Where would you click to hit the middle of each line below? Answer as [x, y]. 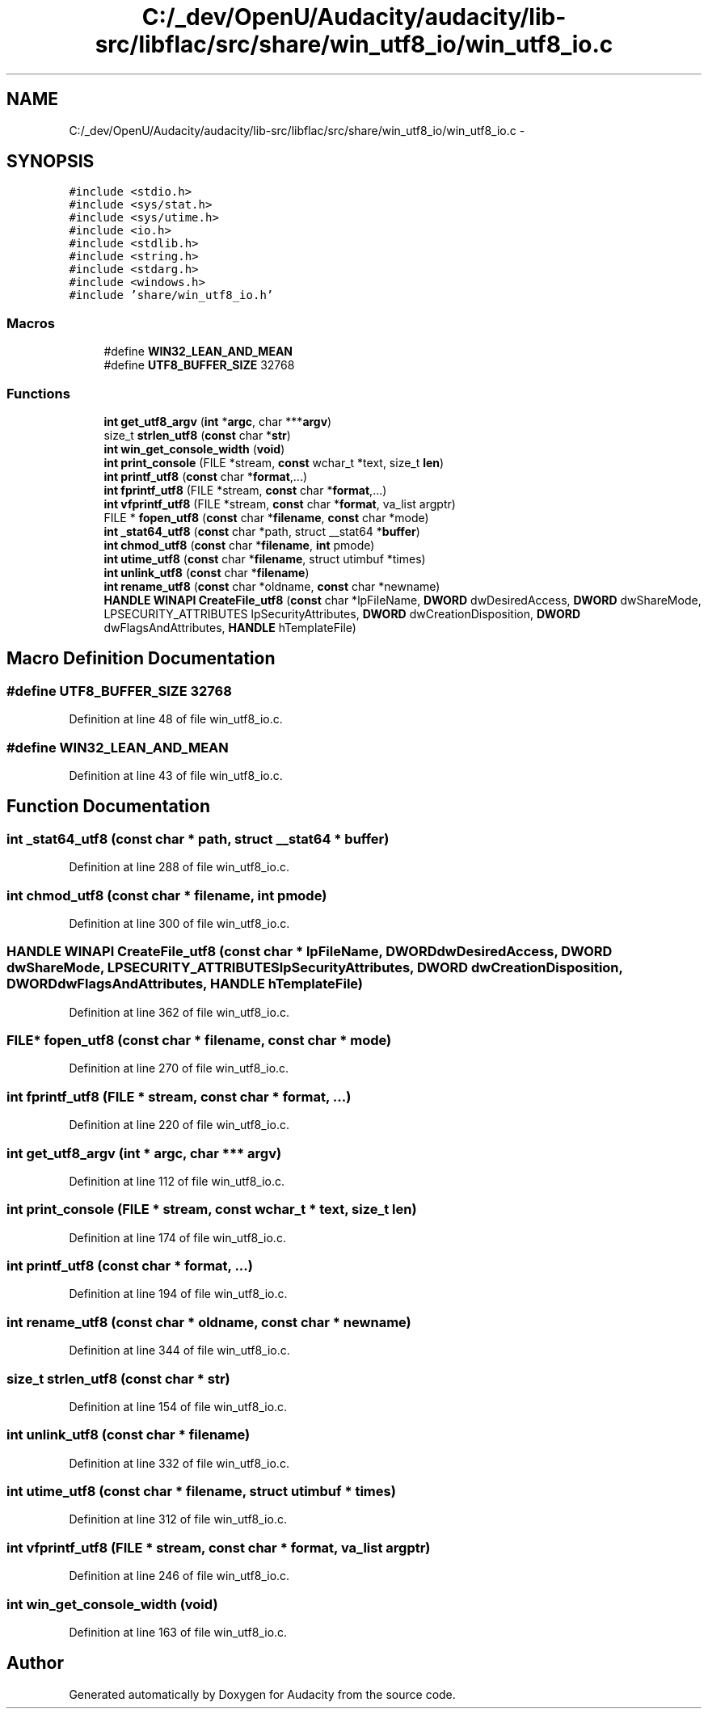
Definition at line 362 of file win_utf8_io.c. [179, 1012]
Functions [38, 393]
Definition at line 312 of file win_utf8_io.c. [178, 1519]
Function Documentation [108, 807]
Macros [31, 323]
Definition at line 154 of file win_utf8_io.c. [178, 1406]
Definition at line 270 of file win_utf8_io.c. [179, 1068]
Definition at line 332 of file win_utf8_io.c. [179, 1463]
